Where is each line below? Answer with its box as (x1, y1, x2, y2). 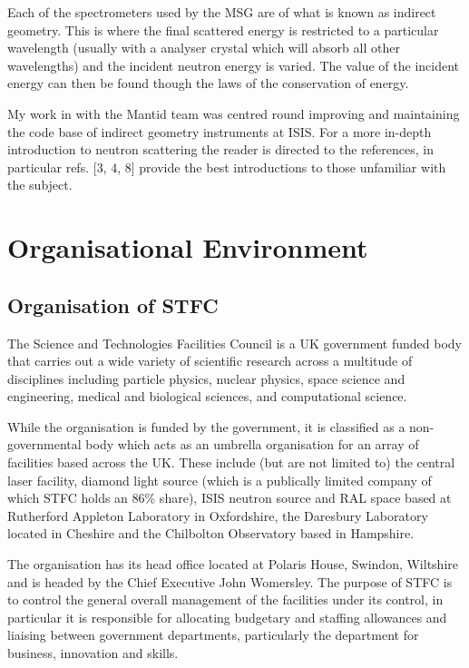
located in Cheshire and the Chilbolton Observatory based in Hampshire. (7, 524, 415, 543)
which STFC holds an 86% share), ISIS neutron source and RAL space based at (7, 488, 452, 507)
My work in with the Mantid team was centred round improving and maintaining (7, 103, 460, 123)
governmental (7, 435, 82, 454)
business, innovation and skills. (7, 643, 179, 663)
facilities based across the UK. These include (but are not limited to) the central (7, 453, 455, 472)
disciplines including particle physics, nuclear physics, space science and (7, 368, 405, 388)
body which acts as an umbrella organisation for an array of (85, 435, 419, 454)
